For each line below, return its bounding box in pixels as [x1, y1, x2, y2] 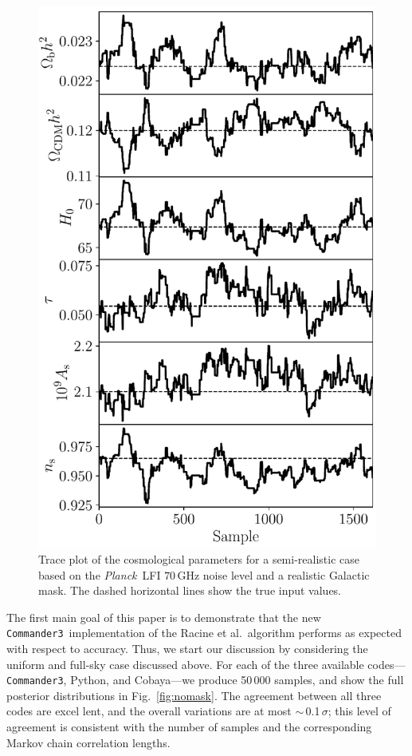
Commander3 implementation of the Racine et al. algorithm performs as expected [6, 624, 402, 641]
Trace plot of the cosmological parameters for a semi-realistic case [38, 550, 360, 567]
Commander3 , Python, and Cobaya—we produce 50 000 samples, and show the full [6, 671, 404, 688]
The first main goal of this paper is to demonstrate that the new [6, 608, 321, 625]
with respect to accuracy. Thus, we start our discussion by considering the [6, 640, 368, 657]
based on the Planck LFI [38, 566, 161, 583]
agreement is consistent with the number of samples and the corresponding [6, 718, 372, 735]
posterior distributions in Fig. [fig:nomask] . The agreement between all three [6, 687, 382, 703]
